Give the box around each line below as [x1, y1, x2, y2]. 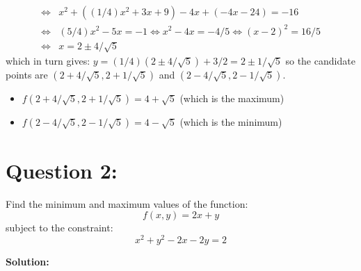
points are [6, 67, 48, 82]
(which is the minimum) [179, 115, 282, 129]
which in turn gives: [6, 54, 90, 68]
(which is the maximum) [179, 91, 284, 106]
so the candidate [285, 54, 355, 68]
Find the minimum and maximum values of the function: [6, 196, 248, 211]
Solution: [6, 254, 49, 268]
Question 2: [6, 156, 118, 184]
